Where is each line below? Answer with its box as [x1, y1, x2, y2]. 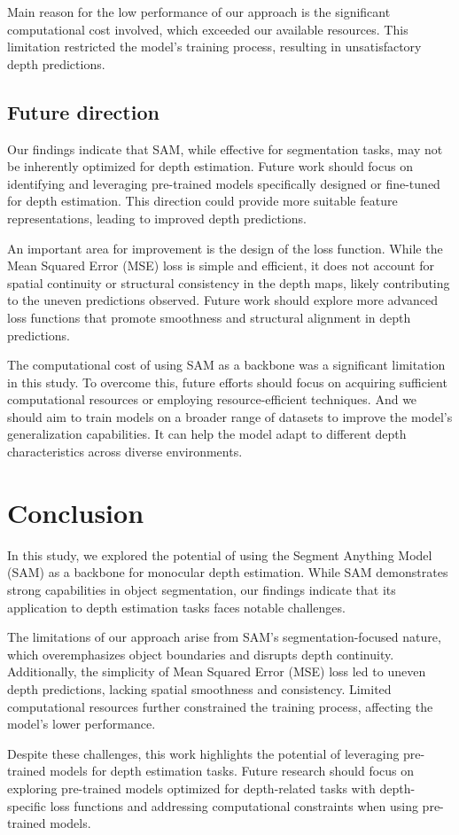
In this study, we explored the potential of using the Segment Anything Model [7, 545, 432, 564]
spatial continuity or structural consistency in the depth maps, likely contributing [7, 273, 450, 292]
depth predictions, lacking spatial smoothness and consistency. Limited [7, 679, 392, 698]
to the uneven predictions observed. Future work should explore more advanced [7, 291, 439, 309]
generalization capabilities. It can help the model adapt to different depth [7, 425, 407, 443]
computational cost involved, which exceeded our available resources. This [7, 20, 408, 38]
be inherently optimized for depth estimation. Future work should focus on [7, 157, 413, 176]
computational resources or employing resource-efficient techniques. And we [7, 390, 417, 409]
